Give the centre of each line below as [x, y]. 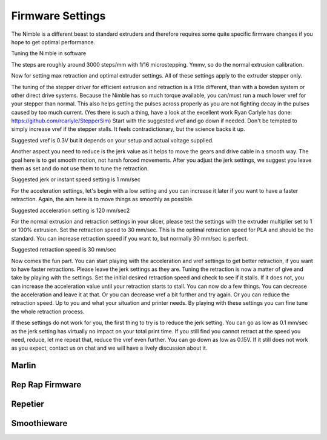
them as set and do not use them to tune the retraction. [80, 168]
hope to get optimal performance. [53, 42]
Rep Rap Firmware [46, 385]
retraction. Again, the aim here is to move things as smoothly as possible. [102, 199]
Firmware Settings [58, 16]
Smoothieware [39, 423]
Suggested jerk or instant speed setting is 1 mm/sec [76, 179]
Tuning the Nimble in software [49, 53]
